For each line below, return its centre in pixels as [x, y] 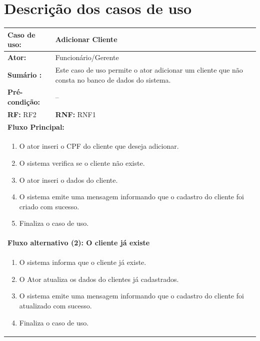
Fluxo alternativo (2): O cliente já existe [79, 243]
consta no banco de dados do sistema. [113, 79]
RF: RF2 [22, 114]
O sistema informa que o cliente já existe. [83, 262]
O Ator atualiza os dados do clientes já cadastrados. [99, 279]
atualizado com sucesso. [55, 305]
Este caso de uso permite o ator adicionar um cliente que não [149, 69]
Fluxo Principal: [36, 126]
